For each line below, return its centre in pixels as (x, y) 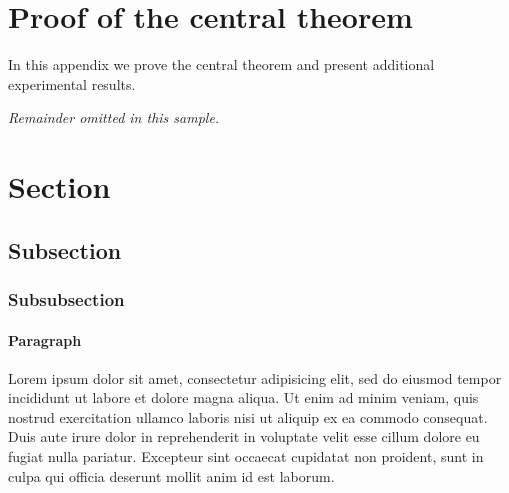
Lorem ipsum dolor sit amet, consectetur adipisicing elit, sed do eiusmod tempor (255, 377)
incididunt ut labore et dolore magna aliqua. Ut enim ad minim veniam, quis (243, 397)
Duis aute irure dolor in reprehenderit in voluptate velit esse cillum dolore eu (244, 436)
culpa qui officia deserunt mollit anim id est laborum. (171, 475)
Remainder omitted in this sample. (114, 117)
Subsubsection (66, 298)
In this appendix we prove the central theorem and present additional (221, 64)
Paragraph (45, 339)
